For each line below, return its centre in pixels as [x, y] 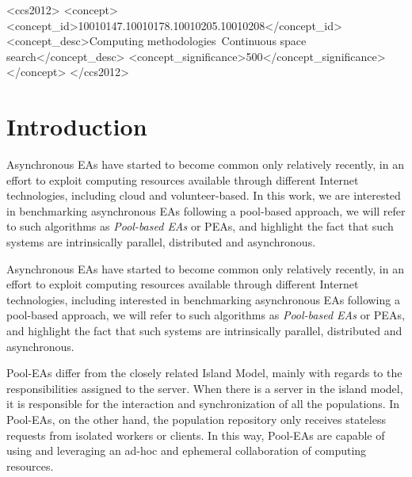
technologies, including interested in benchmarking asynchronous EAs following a [203, 299]
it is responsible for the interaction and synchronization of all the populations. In [203, 404]
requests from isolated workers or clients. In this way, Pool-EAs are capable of [196, 435]
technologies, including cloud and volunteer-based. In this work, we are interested [204, 195]
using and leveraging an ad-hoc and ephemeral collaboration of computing [187, 450]
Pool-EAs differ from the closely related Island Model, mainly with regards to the [204, 373]
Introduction [77, 126]
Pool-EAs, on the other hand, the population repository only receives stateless [196, 419]
